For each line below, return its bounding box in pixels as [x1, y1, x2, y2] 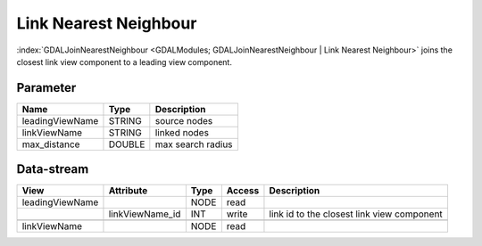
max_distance [21, 138, 80, 151]
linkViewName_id [108, 208, 181, 220]
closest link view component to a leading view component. [16, 56, 232, 67]
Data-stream [16, 161, 89, 177]
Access [226, 184, 260, 197]
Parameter [16, 80, 77, 95]
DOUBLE [108, 138, 145, 151]
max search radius [154, 138, 233, 151]
